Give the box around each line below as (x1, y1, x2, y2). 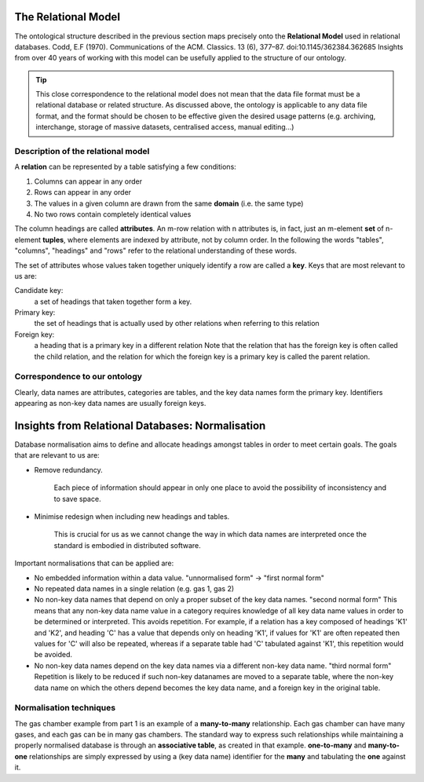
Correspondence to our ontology (14, 371, 143, 382)
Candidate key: (14, 286, 64, 295)
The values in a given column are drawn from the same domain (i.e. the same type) (34, 199, 304, 208)
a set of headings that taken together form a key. (34, 297, 192, 306)
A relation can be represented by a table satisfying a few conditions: (14, 162, 237, 172)
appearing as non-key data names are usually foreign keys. (14, 399, 207, 408)
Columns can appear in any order (34, 177, 143, 186)
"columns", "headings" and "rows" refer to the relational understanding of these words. (14, 246, 298, 255)
